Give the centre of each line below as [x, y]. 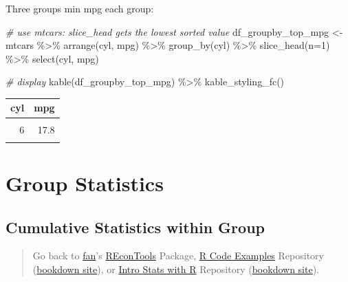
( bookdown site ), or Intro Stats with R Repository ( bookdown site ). [176, 269]
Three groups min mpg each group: [80, 8]
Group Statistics [85, 183]
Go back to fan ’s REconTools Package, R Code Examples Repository [178, 256]
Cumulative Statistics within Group [135, 227]
